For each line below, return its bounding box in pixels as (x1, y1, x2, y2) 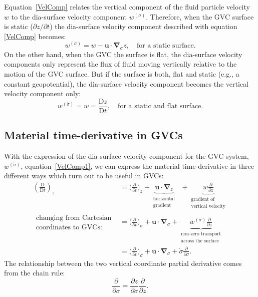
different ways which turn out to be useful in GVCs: (4, 170, 164, 181)
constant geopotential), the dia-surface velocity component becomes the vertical (4, 78, 248, 89)
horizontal (153, 196, 175, 202)
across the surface (181, 238, 219, 243)
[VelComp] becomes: (4, 31, 66, 41)
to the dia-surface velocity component (11, 11, 127, 22)
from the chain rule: (4, 267, 65, 278)
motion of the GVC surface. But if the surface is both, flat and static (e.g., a (4, 69, 239, 79)
